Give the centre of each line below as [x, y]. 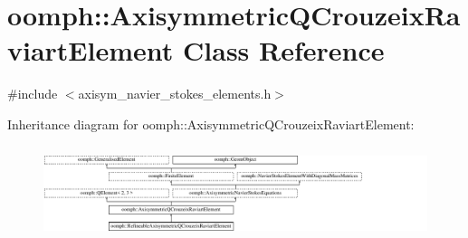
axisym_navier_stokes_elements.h [175, 94]
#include [33, 94]
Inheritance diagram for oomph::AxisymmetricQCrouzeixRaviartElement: [211, 124]
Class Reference [284, 50]
